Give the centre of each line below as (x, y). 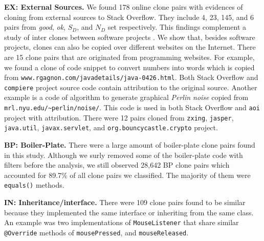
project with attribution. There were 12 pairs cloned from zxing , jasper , (119, 117)
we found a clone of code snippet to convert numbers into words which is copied (129, 67)
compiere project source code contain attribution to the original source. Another (131, 87)
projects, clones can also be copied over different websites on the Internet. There (130, 47)
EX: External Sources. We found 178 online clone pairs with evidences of (124, 7)
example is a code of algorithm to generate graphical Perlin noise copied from (126, 97)
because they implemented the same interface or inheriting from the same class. (129, 212)
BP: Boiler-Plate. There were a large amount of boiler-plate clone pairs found (130, 145)
